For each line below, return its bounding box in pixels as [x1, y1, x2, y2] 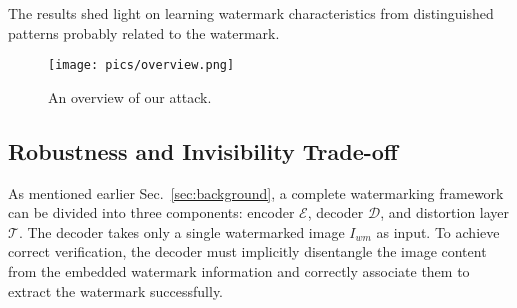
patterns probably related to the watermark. [8, 22, 280, 43]
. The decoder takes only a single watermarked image [18, 221, 345, 242]
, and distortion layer [380, 202, 510, 223]
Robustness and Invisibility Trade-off [8, 135, 398, 166]
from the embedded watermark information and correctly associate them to [8, 261, 470, 282]
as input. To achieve [376, 221, 500, 242]
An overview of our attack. [48, 86, 212, 107]
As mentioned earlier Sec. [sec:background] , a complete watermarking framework [8, 182, 504, 203]
